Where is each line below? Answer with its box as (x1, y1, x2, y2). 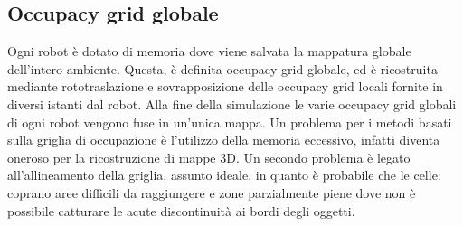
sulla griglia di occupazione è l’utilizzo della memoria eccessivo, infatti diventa (7, 130, 440, 149)
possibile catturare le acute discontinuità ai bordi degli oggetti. (7, 201, 355, 220)
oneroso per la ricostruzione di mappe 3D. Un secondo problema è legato (7, 147, 411, 166)
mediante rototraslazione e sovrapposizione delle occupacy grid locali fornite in (7, 77, 443, 96)
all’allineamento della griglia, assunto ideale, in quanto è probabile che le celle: (7, 165, 441, 184)
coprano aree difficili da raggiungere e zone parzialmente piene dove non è (7, 183, 416, 202)
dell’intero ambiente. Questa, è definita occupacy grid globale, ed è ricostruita (7, 59, 438, 78)
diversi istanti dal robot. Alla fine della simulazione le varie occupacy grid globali (7, 94, 457, 113)
